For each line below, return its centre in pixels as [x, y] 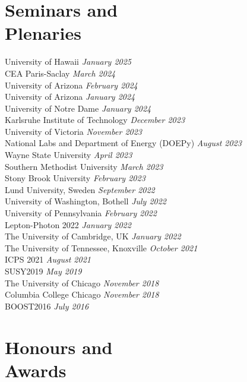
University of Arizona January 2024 [70, 97]
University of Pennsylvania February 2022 [81, 213]
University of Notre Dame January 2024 [78, 108]
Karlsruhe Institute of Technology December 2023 [95, 120]
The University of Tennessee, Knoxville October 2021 [101, 247]
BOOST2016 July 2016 [47, 306]
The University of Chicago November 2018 [82, 282]
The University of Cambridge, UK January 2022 [93, 236]
